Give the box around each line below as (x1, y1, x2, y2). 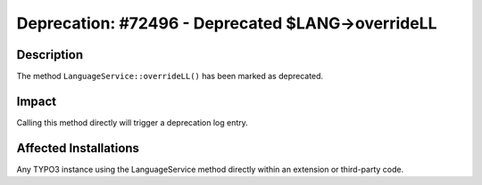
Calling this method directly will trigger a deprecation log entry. (16, 117, 249, 128)
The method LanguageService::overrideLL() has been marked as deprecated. (16, 71, 324, 82)
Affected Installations (16, 141, 140, 156)
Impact (16, 93, 57, 109)
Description (16, 47, 84, 62)
